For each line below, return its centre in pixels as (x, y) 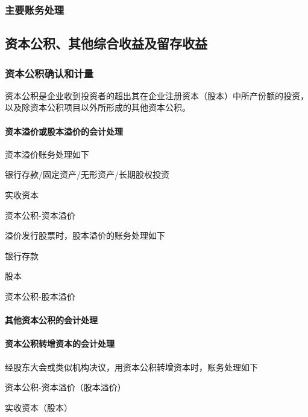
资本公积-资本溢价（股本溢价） (65, 387)
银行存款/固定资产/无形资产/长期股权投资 (87, 174)
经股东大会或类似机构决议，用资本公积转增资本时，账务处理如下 (131, 367)
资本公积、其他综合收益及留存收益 (106, 43)
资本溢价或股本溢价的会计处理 (64, 131)
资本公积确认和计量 (49, 73)
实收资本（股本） (39, 407)
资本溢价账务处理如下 (47, 154)
